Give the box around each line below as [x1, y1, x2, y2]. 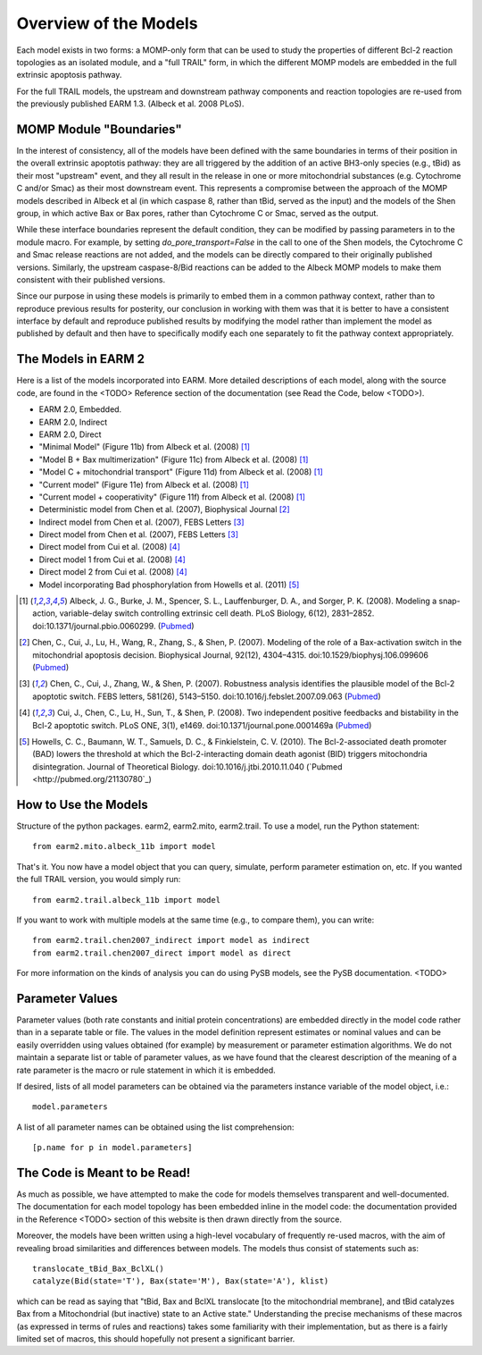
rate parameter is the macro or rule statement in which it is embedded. [16, 1065, 276, 1075]
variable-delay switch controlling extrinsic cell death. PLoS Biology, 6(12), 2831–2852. [59, 608, 375, 619]
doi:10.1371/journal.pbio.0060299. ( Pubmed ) [32, 620, 195, 631]
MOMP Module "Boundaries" [16, 122, 182, 137]
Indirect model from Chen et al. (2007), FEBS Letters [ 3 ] [38, 517, 245, 527]
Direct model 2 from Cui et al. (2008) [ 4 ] [38, 567, 187, 577]
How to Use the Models [16, 796, 148, 812]
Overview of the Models [16, 13, 198, 33]
